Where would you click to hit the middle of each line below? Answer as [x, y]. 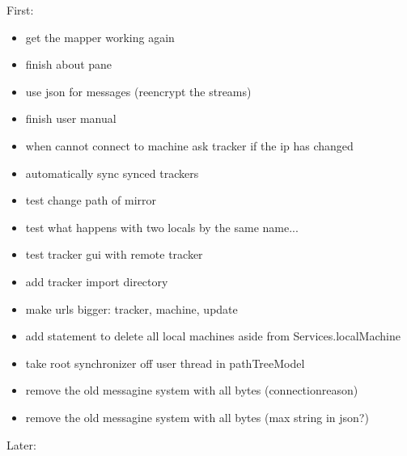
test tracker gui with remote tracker [114, 254]
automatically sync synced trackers [112, 173]
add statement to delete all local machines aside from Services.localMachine [213, 336]
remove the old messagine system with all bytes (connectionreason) [192, 390]
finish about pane [69, 64]
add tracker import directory [97, 281]
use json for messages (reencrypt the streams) [138, 91]
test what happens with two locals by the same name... [162, 227]
